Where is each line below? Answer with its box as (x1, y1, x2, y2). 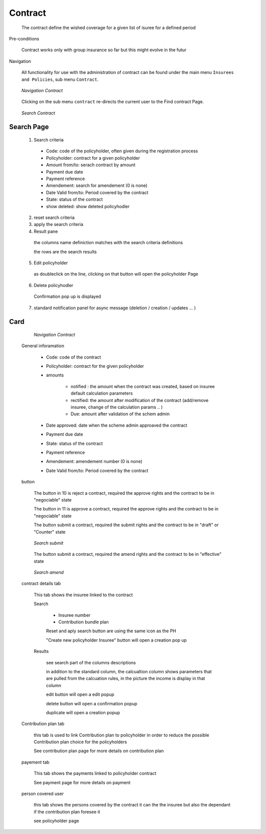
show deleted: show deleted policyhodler (46, 203, 130, 209)
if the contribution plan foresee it (33, 809, 100, 815)
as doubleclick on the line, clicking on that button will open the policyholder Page (33, 271, 199, 277)
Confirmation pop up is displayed (33, 293, 101, 299)
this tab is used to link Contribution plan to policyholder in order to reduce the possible (33, 732, 209, 738)
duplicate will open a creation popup (46, 709, 120, 715)
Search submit (33, 540, 64, 546)
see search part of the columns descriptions (46, 659, 136, 665)
